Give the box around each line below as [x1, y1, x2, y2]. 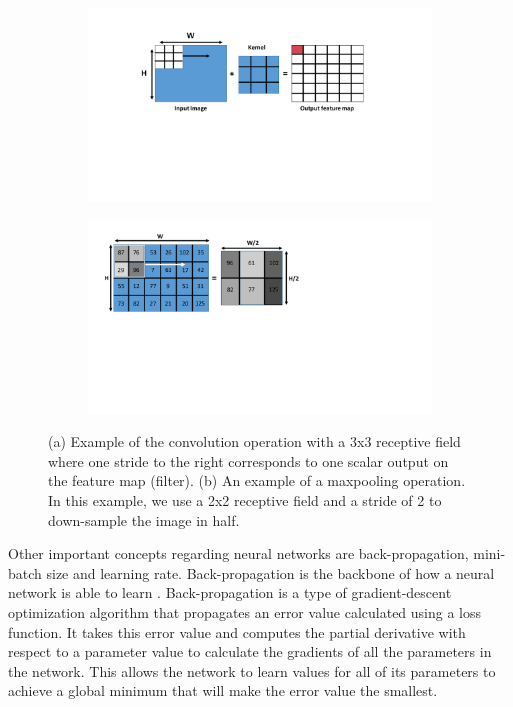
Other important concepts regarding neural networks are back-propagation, [8, 543, 469, 564]
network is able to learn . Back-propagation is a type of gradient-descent [8, 582, 452, 603]
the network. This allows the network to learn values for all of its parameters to [8, 660, 496, 681]
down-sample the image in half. [48, 509, 240, 530]
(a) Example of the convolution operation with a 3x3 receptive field [48, 431, 461, 452]
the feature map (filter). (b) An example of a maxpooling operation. [48, 470, 466, 491]
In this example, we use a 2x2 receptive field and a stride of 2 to [48, 489, 442, 510]
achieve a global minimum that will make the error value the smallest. [8, 680, 438, 701]
